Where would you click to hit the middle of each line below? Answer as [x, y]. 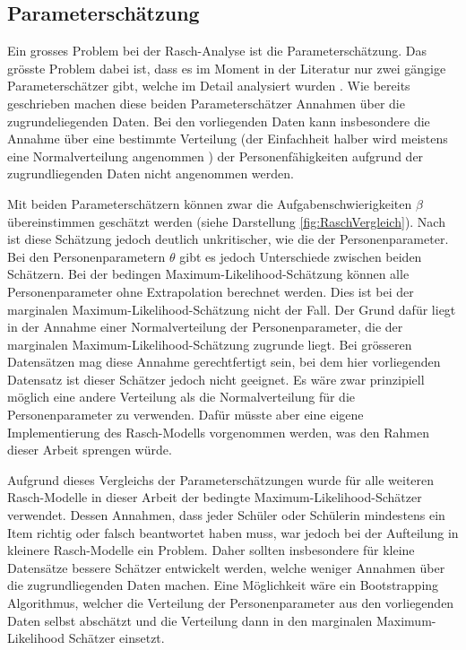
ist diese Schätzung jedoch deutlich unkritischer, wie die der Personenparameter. [228, 239]
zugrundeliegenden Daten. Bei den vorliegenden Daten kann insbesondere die [219, 121]
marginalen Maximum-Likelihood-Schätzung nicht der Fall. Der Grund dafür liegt [232, 309]
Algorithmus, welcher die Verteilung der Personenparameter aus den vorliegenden [231, 603]
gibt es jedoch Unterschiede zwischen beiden [301, 256]
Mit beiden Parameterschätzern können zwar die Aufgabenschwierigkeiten [210, 203]
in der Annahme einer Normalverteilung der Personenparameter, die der [205, 327]
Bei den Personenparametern [86, 256]
